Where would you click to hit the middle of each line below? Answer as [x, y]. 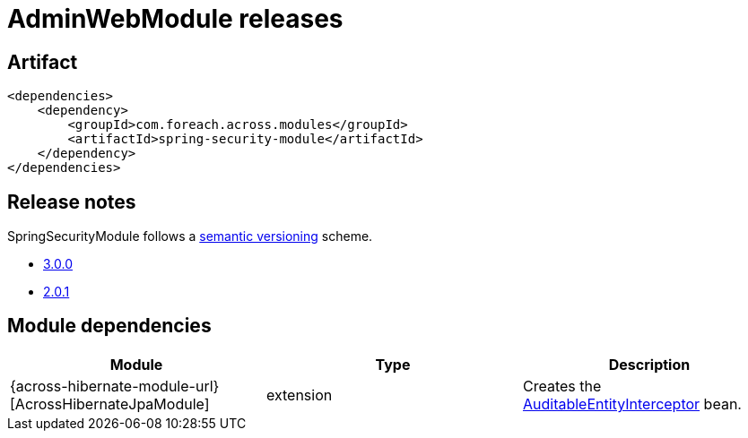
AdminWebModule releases [175, 19]
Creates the [562, 386]
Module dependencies [109, 326]
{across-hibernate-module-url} [115, 386]
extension [299, 395]
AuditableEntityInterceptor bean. [632, 404]
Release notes [72, 202]
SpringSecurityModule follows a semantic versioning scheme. [190, 236]
